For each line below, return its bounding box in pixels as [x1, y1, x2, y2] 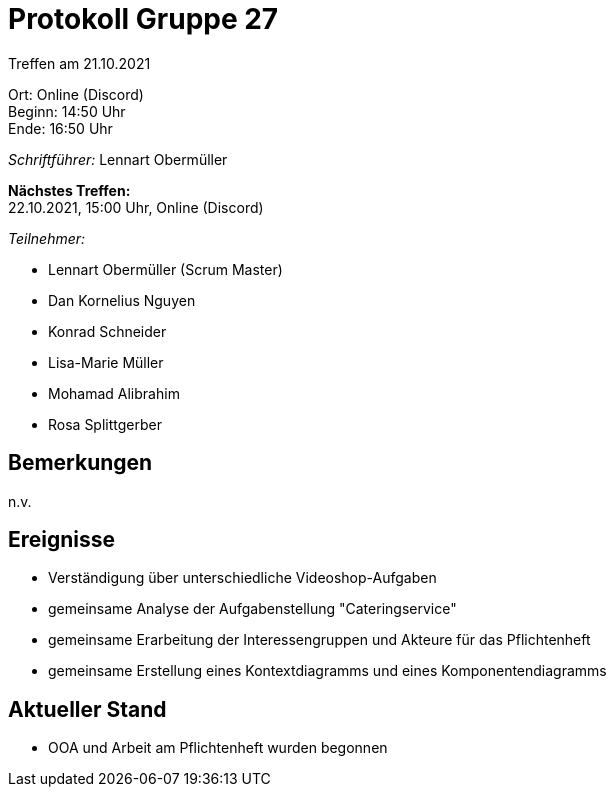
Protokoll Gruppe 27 [8, 2, 279, 36]
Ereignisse [8, 527, 116, 553]
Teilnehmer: [8, 229, 86, 247]
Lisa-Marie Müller [48, 353, 164, 371]
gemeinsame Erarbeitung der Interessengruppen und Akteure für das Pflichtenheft [48, 631, 591, 649]
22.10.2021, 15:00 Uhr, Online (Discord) [8, 198, 264, 216]
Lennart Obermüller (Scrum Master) [48, 260, 283, 278]
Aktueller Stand [8, 696, 167, 722]
